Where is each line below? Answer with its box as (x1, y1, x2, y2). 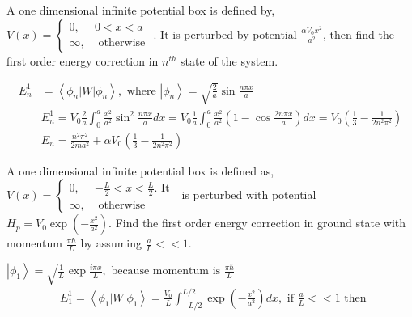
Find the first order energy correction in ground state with (115, 214, 406, 231)
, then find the (323, 25, 394, 42)
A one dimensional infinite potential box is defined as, (6, 162, 274, 179)
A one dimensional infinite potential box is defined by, (6, 2, 275, 18)
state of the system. (181, 52, 278, 69)
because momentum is (111, 265, 221, 277)
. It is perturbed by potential (153, 25, 297, 42)
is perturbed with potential (181, 186, 316, 203)
